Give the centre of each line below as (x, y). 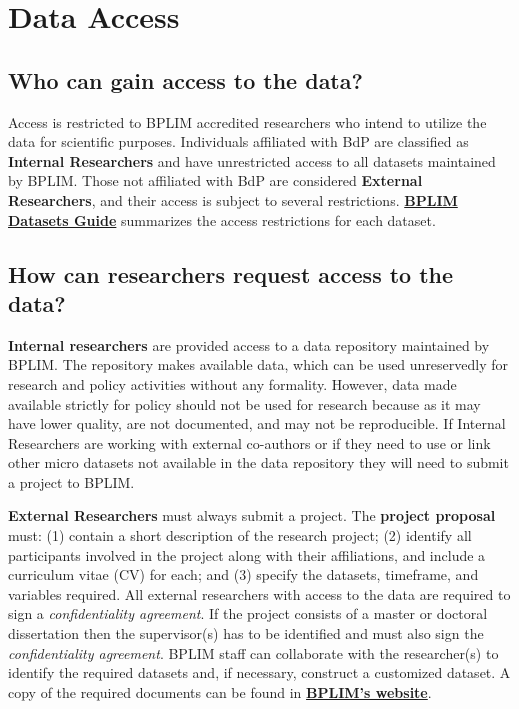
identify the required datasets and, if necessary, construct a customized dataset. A (259, 672)
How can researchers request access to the (231, 273)
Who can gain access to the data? (185, 79)
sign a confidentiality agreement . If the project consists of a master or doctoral (248, 613)
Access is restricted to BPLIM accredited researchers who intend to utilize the (247, 121)
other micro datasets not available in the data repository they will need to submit (258, 462)
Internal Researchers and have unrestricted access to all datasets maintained (252, 160)
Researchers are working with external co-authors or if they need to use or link (249, 442)
